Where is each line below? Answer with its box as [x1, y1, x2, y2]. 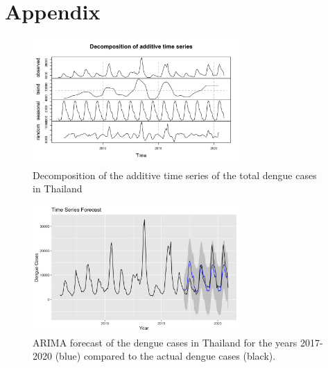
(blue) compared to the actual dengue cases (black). [55, 349, 276, 363]
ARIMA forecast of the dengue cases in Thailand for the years [33, 335, 297, 349]
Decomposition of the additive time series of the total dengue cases [33, 167, 317, 182]
